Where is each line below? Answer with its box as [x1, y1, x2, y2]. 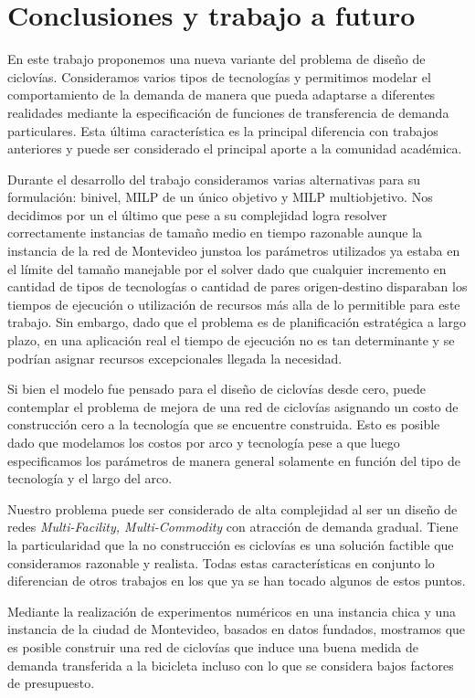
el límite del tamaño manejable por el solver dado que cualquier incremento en [7, 259, 447, 278]
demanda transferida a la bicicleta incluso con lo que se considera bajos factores [7, 655, 454, 674]
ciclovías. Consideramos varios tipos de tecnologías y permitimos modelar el [7, 67, 431, 86]
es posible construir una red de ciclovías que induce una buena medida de [7, 637, 418, 656]
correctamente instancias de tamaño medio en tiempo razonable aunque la [7, 223, 423, 242]
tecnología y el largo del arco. [7, 469, 173, 488]
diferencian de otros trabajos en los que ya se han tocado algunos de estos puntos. [7, 571, 466, 590]
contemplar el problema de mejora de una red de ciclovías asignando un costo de [7, 397, 459, 416]
